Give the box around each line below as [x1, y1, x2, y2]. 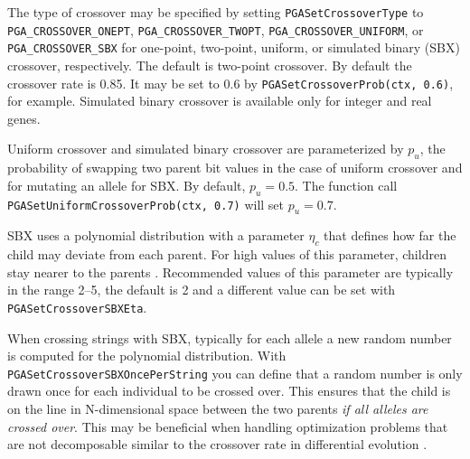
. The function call [295, 175, 398, 194]
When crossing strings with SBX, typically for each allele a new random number [7, 328, 452, 347]
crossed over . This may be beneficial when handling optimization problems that [7, 417, 448, 436]
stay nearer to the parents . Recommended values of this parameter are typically [7, 262, 454, 281]
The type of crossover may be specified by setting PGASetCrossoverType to [7, 3, 424, 21]
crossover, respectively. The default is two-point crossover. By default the [7, 55, 412, 74]
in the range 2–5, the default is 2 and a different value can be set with [7, 280, 396, 299]
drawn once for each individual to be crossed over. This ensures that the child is [7, 381, 451, 400]
